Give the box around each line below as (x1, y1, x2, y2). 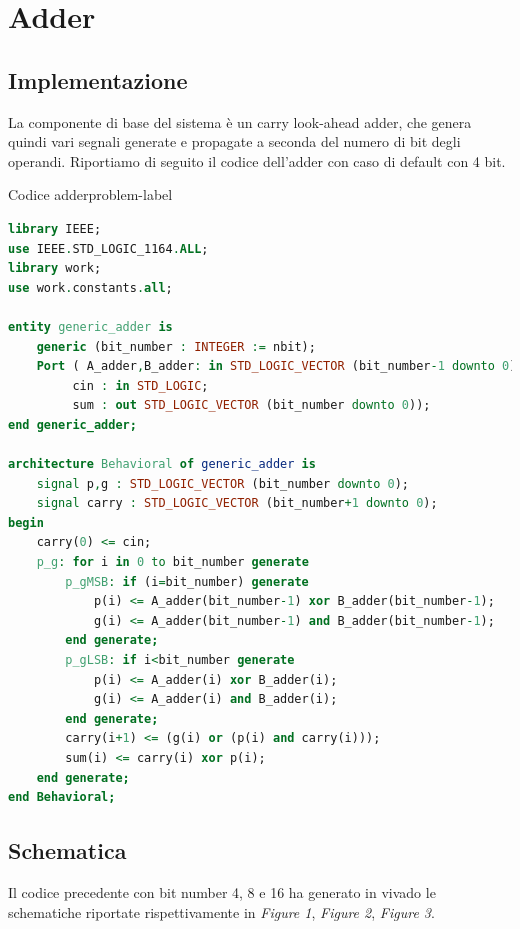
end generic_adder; (8, 417, 137, 432)
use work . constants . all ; (8, 280, 173, 295)
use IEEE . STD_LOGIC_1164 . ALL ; (8, 241, 209, 256)
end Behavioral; (8, 790, 116, 805)
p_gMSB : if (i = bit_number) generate (65, 574, 309, 589)
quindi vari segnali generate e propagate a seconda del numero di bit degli (8, 131, 461, 152)
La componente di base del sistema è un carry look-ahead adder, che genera (8, 111, 472, 132)
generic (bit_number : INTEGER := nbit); (36, 339, 316, 354)
